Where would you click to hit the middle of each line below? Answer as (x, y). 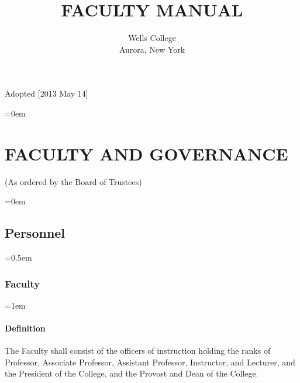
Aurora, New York (152, 49)
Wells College (152, 38)
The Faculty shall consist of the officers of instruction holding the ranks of (138, 350)
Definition (25, 328)
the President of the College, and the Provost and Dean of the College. (132, 373)
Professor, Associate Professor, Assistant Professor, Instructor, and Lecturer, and (150, 362)
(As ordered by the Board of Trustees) (73, 181)
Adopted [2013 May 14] (46, 93)
